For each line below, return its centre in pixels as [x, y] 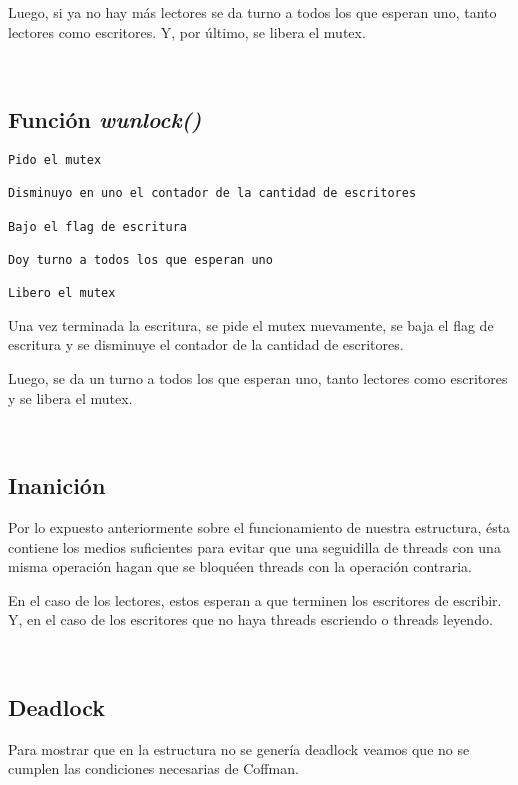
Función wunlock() [105, 119]
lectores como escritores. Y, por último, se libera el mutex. [187, 31]
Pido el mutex [55, 159]
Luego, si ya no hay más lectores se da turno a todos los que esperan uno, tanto [252, 12]
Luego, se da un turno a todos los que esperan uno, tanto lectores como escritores [258, 378]
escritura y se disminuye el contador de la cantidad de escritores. [206, 344]
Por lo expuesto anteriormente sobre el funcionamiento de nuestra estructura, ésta [259, 527]
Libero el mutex [62, 293]
